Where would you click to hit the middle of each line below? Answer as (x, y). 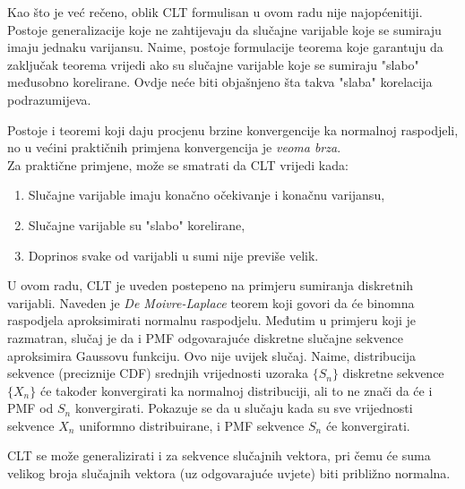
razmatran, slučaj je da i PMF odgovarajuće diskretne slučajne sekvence (205, 337)
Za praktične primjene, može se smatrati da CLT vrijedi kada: (178, 164)
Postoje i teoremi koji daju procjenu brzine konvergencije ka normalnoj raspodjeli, (233, 129)
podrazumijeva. (49, 99)
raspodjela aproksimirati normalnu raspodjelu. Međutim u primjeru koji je (211, 320)
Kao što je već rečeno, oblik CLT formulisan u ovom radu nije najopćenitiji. (215, 12)
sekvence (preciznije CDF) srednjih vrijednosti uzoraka (158, 373)
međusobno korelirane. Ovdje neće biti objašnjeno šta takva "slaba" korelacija (220, 82)
